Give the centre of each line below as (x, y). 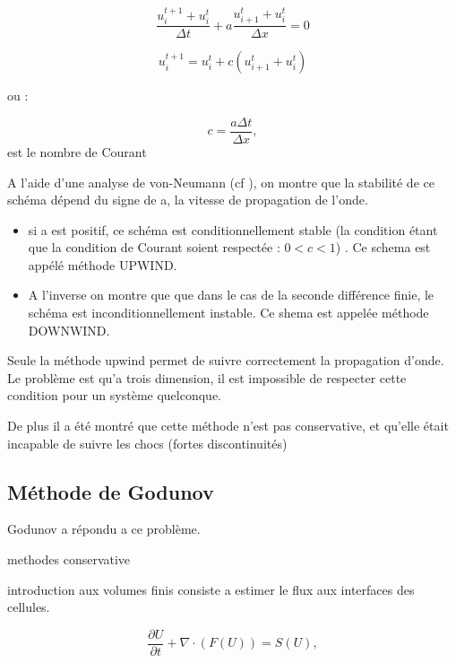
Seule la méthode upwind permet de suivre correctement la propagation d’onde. (226, 360)
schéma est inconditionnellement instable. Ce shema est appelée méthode (228, 313)
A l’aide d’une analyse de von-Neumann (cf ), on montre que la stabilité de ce (221, 182)
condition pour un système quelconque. (114, 395)
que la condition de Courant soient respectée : (154, 247)
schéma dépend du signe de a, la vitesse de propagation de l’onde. (188, 200)
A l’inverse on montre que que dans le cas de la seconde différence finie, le (231, 295)
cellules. (29, 607)
